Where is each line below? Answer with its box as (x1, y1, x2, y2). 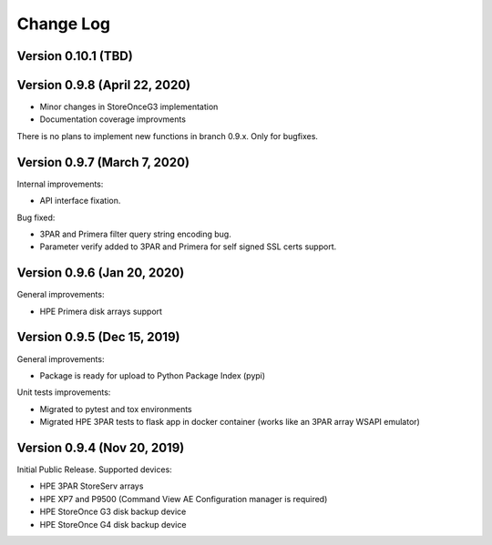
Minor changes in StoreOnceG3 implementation (39, 101, 219, 113)
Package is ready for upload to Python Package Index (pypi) (39, 369, 266, 381)
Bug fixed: (16, 212, 56, 223)
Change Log (16, 14, 111, 34)
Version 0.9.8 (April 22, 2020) (16, 77, 191, 93)
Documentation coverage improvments (39, 114, 187, 125)
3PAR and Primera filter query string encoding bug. (39, 228, 231, 239)
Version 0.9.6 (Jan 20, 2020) (16, 265, 185, 281)
